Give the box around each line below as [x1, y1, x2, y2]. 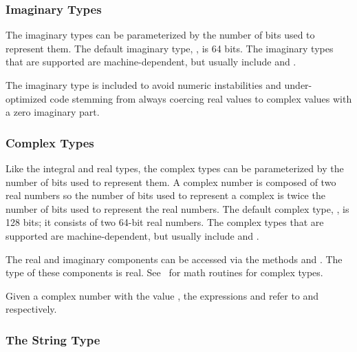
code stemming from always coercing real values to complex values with [50, 91, 352, 105]
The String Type [6, 331, 100, 348]
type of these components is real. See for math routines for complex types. [6, 265, 323, 280]
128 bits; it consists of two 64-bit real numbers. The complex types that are [6, 215, 324, 229]
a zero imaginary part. [6, 105, 100, 119]
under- [284, 78, 312, 92]
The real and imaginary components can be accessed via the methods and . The [6, 251, 343, 266]
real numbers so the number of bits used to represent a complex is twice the [6, 188, 325, 203]
